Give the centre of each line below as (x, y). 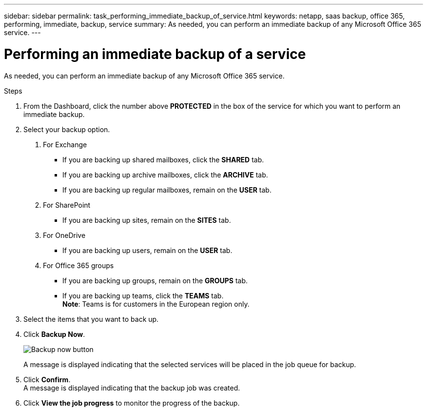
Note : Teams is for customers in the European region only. (156, 304)
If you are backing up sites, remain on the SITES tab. (147, 220)
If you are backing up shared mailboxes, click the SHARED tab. (163, 159)
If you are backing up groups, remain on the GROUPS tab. (155, 280)
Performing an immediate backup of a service (155, 54)
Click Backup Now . (54, 334)
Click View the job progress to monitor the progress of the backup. (132, 403)
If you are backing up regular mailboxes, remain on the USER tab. (167, 190)
